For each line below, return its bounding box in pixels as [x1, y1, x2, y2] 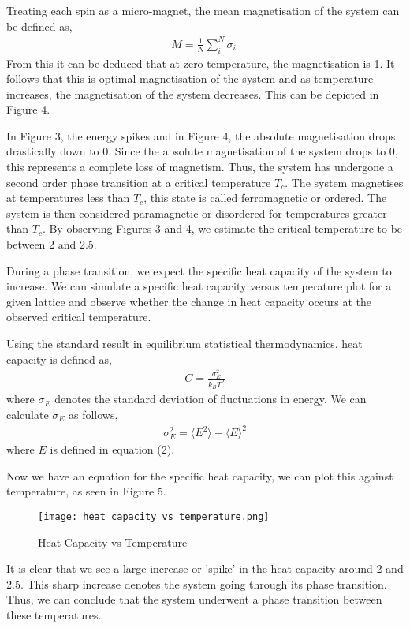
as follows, [69, 406, 118, 422]
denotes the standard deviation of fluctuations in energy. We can [54, 391, 367, 407]
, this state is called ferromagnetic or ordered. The [143, 189, 387, 206]
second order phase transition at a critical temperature [6, 174, 271, 190]
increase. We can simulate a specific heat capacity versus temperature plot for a [6, 278, 392, 294]
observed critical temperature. [6, 308, 151, 325]
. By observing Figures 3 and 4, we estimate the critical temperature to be [42, 220, 403, 237]
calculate [6, 406, 49, 422]
